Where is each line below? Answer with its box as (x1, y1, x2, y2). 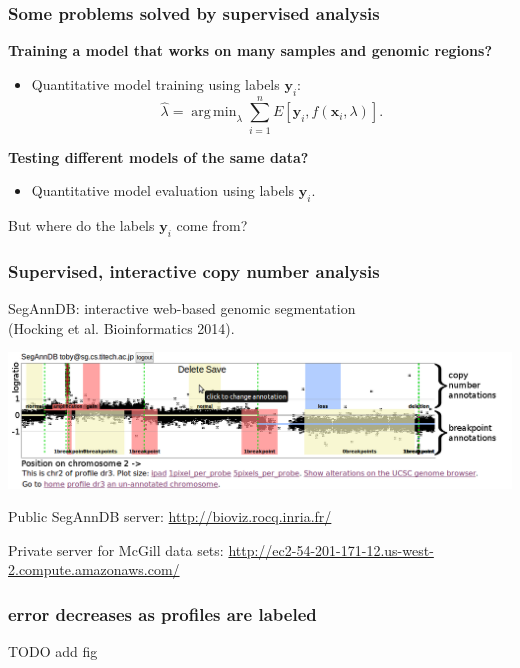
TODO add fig (8, 641, 98, 662)
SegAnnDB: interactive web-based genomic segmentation (8, 298, 356, 319)
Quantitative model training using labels (31, 73, 280, 94)
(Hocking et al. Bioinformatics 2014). (8, 317, 235, 338)
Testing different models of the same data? (8, 146, 309, 167)
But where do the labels (8, 215, 155, 236)
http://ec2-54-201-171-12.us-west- (228, 539, 434, 560)
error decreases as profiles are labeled (8, 601, 317, 626)
